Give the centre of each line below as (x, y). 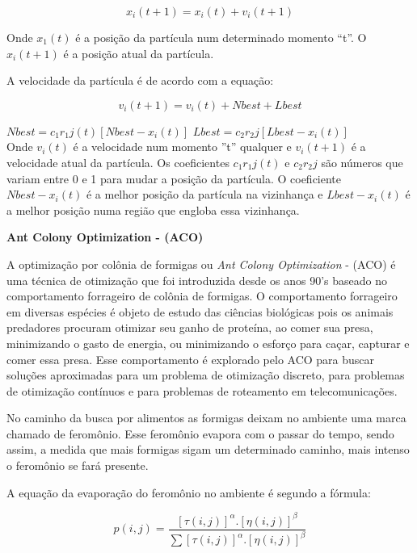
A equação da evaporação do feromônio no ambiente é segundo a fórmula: (189, 492)
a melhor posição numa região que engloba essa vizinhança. (153, 209)
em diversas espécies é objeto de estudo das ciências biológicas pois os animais (200, 311)
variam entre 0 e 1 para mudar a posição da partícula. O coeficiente (174, 178)
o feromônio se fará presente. (78, 465)
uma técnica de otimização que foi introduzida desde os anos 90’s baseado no (197, 280)
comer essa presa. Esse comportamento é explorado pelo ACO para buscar (191, 359)
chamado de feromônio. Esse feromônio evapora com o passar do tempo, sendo (200, 433)
